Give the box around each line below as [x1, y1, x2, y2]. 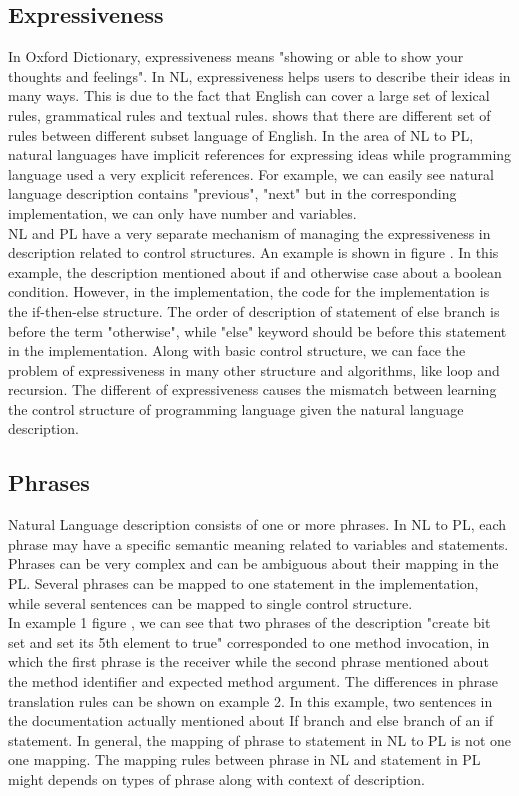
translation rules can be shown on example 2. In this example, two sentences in [8, 690, 493, 711]
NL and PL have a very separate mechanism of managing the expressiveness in [8, 222, 491, 243]
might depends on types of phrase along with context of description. [8, 769, 425, 789]
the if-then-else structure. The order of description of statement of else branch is [8, 300, 500, 321]
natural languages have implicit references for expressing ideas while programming [8, 144, 512, 165]
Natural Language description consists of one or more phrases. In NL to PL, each [8, 514, 507, 535]
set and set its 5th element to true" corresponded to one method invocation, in [8, 631, 490, 652]
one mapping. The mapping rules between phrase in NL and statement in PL [8, 749, 481, 770]
